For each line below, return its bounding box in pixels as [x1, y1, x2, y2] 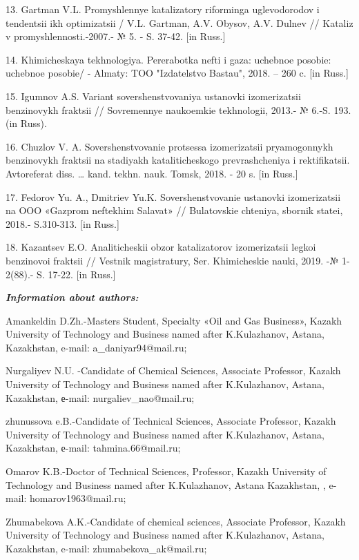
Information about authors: [6, 290, 139, 305]
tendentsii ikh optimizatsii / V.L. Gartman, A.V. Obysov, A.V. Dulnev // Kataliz [6, 15, 353, 30]
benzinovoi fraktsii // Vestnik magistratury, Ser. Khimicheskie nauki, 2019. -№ [6, 253, 339, 267]
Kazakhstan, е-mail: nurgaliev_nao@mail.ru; [6, 390, 195, 405]
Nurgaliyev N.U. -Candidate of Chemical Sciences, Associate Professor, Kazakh [6, 363, 341, 378]
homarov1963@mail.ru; [29, 491, 126, 505]
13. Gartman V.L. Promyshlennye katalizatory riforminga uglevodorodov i [6, 2, 320, 16]
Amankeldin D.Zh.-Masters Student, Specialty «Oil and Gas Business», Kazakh [6, 313, 342, 327]
